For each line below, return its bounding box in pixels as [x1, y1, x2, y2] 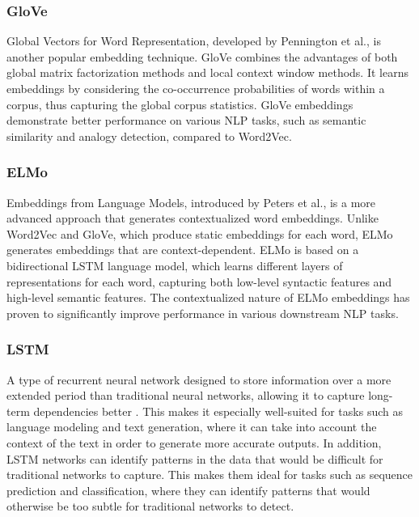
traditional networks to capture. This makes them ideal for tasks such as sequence [6, 466, 413, 483]
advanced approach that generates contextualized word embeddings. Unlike [6, 210, 379, 227]
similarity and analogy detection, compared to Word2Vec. [6, 127, 292, 144]
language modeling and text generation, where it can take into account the [6, 418, 377, 435]
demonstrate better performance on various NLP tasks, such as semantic [6, 112, 366, 129]
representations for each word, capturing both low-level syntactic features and [6, 273, 392, 290]
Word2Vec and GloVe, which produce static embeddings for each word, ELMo [6, 225, 393, 242]
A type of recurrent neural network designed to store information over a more [6, 371, 391, 388]
